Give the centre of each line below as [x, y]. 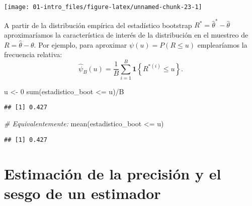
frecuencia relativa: [33, 54]
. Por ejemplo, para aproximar [80, 44]
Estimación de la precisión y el [113, 173]
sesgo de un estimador [82, 193]
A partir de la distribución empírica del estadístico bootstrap [98, 25]
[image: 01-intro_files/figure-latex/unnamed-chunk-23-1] [103, 7]
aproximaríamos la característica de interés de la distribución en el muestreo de [126, 34]
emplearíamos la [222, 44]
